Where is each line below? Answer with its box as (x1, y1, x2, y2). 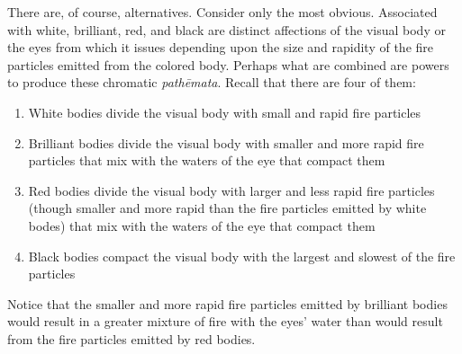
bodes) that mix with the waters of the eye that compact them (28, 216, 376, 235)
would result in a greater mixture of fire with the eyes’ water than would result (7, 312, 443, 331)
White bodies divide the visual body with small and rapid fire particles (28, 102, 421, 121)
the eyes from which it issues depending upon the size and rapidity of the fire (7, 38, 434, 57)
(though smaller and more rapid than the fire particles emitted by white (28, 199, 427, 217)
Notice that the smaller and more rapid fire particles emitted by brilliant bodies (7, 294, 448, 313)
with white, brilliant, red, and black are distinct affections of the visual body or (7, 20, 446, 39)
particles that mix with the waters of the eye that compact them (28, 151, 385, 170)
